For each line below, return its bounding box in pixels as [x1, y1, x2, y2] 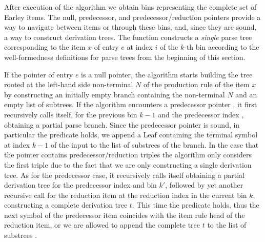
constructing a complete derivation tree [4, 199, 128, 210]
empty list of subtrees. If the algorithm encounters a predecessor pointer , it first [4, 99, 257, 110]
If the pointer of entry [4, 69, 73, 79]
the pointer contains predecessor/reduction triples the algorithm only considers [4, 149, 252, 160]
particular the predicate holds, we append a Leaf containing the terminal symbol [4, 129, 258, 140]
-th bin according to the [184, 42, 259, 52]
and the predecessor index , [158, 109, 244, 119]
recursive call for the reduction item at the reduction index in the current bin [4, 189, 247, 200]
